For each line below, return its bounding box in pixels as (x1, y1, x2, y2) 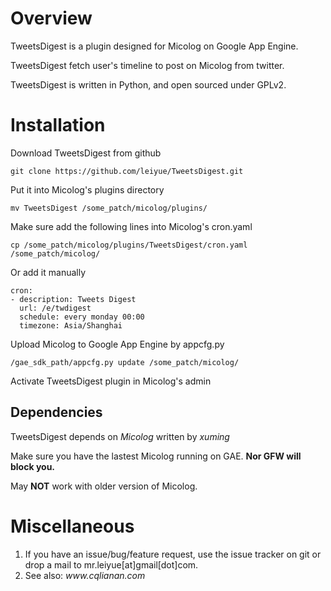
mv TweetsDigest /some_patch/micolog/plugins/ (10, 203, 208, 213)
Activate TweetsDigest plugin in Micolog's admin (10, 375, 212, 387)
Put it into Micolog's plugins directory (10, 183, 165, 196)
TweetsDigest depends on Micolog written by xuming (10, 430, 230, 442)
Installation (10, 114, 106, 137)
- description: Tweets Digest (10, 294, 137, 304)
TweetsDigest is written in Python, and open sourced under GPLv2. (10, 78, 287, 91)
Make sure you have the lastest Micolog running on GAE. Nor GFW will (10, 450, 302, 462)
